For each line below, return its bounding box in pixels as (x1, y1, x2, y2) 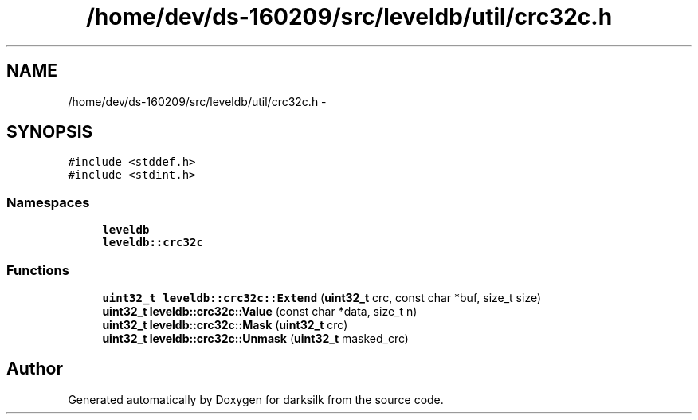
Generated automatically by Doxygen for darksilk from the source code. (68, 392, 444, 406)
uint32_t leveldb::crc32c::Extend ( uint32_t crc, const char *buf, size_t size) (102, 290, 542, 304)
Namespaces (6, 194, 90, 210)
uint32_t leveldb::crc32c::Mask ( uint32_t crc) (102, 317, 348, 332)
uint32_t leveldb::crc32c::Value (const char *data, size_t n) (102, 304, 418, 318)
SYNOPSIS (6, 122, 93, 143)
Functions (6, 261, 69, 278)
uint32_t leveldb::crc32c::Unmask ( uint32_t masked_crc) (102, 331, 409, 345)
